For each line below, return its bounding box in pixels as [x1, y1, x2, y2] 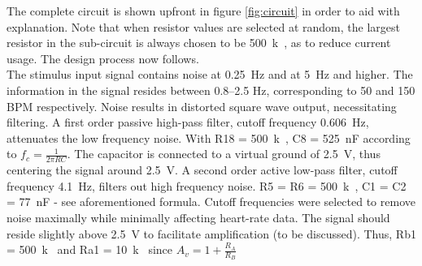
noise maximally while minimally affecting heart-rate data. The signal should [7, 208, 390, 225]
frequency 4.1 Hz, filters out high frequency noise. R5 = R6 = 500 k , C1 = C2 [7, 177, 407, 194]
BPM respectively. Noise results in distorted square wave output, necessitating [7, 97, 397, 114]
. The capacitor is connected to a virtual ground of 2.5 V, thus [67, 145, 381, 162]
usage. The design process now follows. [7, 49, 199, 66]
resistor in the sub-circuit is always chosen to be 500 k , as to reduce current [7, 34, 391, 51]
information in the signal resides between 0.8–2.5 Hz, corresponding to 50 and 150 [7, 81, 415, 98]
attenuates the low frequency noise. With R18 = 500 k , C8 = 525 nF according [7, 129, 411, 146]
